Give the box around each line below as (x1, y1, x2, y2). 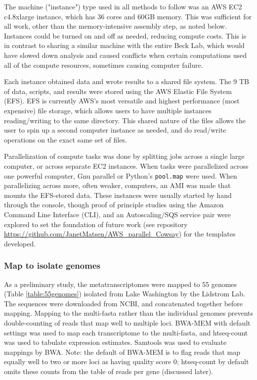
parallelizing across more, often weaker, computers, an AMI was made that (4, 180, 231, 190)
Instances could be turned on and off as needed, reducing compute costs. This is (4, 30, 247, 41)
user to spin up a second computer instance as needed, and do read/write (4, 125, 226, 135)
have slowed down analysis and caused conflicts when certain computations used (4, 49, 247, 60)
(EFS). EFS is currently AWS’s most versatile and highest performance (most (4, 95, 240, 106)
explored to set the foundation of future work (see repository (4, 219, 188, 229)
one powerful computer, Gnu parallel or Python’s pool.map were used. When (4, 170, 237, 181)
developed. (4, 238, 36, 248)
